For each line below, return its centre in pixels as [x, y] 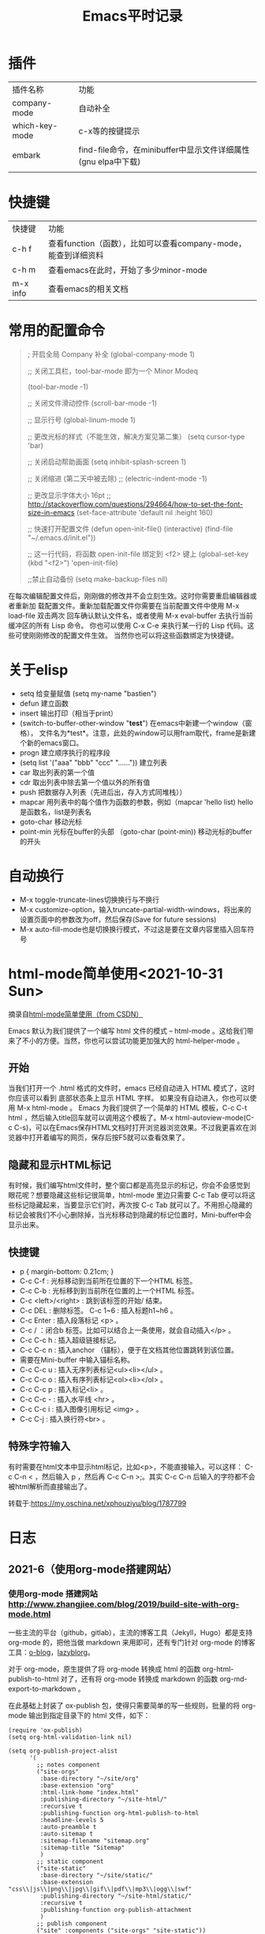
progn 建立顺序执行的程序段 [65, 752]
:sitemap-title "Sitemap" [82, 1847]
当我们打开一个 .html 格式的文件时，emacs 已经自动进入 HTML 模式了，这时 [131, 1088]
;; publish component [72, 1923]
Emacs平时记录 [132, 16]
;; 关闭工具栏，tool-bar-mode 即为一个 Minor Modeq [113, 371]
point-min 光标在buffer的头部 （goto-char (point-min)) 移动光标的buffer [136, 831]
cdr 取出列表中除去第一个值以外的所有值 [85, 782]
